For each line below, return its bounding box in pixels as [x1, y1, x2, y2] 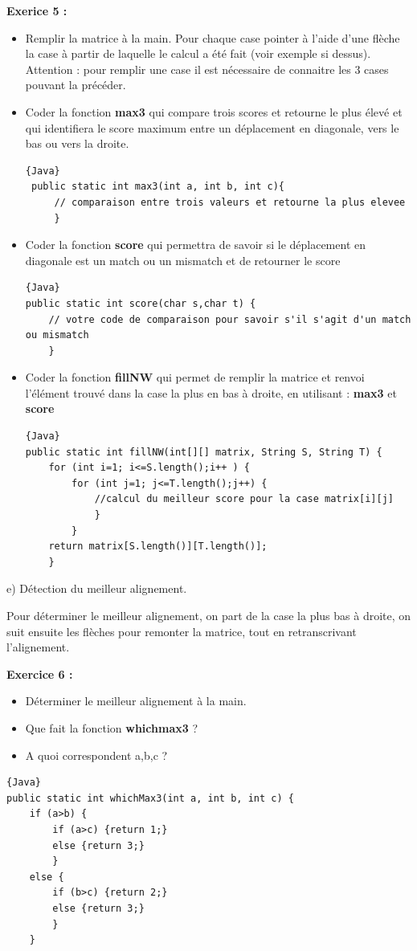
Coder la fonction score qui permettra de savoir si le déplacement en [25, 236, 366, 253]
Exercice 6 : [6, 665, 73, 682]
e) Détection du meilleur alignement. [6, 580, 187, 597]
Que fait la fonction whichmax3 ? [25, 719, 198, 736]
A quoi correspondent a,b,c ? [25, 746, 168, 763]
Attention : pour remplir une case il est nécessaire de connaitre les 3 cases [25, 60, 389, 77]
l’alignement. [6, 639, 70, 655]
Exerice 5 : [6, 2, 67, 18]
